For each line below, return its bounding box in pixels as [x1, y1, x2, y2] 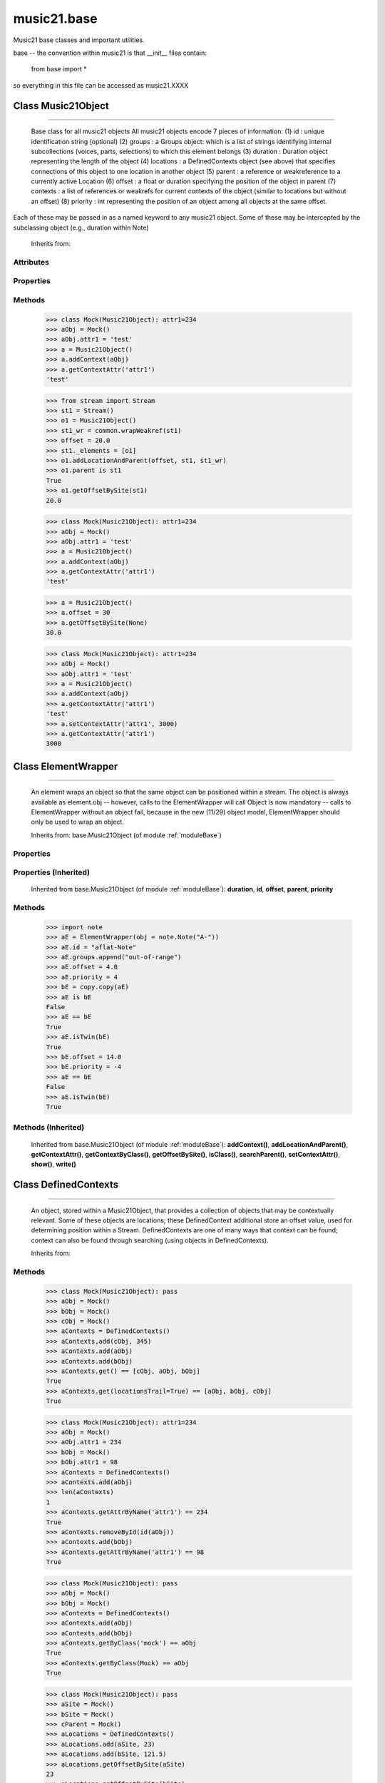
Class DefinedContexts [13, 1179, 119, 1191]
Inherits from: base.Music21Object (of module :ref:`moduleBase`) [31, 831, 222, 839]
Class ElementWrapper [13, 760, 118, 772]
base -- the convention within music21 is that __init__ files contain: [13, 48, 207, 57]
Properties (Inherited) [13, 867, 91, 877]
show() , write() [31, 1160, 76, 1169]
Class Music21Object [13, 100, 110, 112]
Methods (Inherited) [13, 1123, 85, 1133]
